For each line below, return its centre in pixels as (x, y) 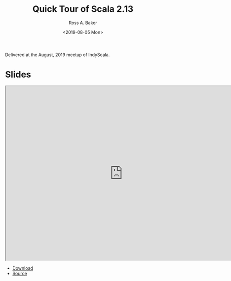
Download (23, 268)
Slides (18, 75)
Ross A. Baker (83, 23)
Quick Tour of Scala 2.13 (83, 9)
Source (19, 273)
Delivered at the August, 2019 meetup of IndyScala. (58, 55)
